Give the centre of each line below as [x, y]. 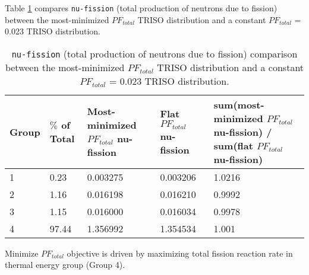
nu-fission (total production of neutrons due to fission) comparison [154, 53]
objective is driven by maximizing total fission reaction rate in [180, 253]
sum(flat [233, 145]
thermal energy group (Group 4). [65, 265]
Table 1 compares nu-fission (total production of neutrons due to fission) [141, 8]
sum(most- [239, 104]
